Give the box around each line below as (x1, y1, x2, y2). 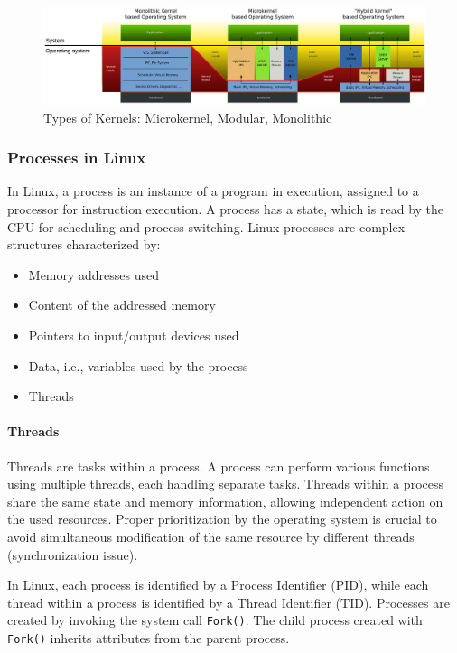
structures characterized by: (7, 235, 161, 254)
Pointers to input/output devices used (28, 326, 239, 345)
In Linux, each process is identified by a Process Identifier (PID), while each (7, 575, 429, 594)
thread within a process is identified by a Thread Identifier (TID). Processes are (7, 592, 450, 611)
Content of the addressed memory (28, 295, 216, 314)
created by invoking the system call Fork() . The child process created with (7, 611, 423, 630)
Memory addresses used (28, 265, 160, 284)
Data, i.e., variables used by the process (28, 356, 248, 375)
